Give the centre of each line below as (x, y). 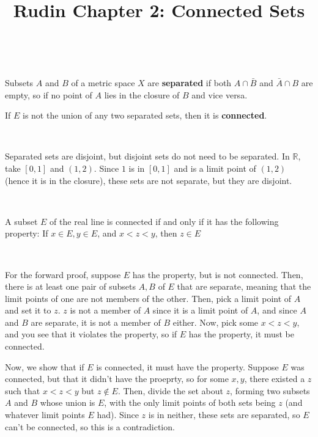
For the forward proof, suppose (63, 274)
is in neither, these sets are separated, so (224, 415)
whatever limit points (45, 415)
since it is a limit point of (200, 310)
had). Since (118, 415)
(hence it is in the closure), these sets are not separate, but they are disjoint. (149, 180)
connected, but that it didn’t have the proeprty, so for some (117, 379)
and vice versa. (220, 94)
